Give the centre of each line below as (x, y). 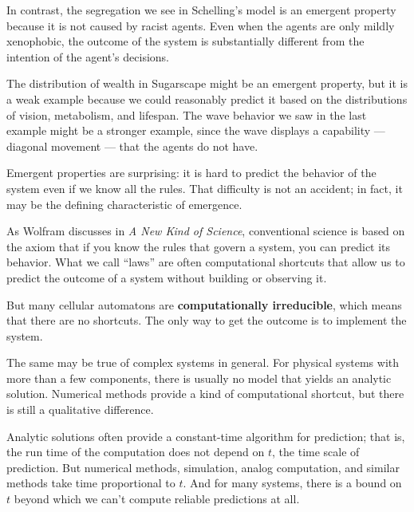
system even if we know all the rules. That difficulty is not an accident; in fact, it (205, 188)
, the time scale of (316, 452)
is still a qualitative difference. (80, 410)
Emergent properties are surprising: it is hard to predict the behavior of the (191, 173)
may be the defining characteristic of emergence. (124, 204)
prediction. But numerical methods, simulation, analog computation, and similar (203, 467)
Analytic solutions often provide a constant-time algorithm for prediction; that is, (206, 436)
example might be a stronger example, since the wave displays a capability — (196, 130)
